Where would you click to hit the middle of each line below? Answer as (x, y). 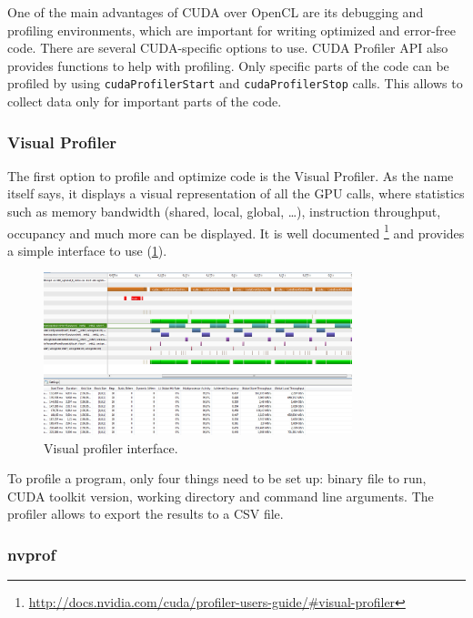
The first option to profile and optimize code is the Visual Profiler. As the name (231, 175)
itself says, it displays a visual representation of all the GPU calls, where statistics (236, 193)
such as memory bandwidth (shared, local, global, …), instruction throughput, (224, 212)
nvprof (32, 554)
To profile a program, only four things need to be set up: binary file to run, (217, 478)
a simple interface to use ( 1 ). (87, 250)
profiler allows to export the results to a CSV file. (146, 514)
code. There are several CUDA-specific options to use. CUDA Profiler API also (228, 48)
